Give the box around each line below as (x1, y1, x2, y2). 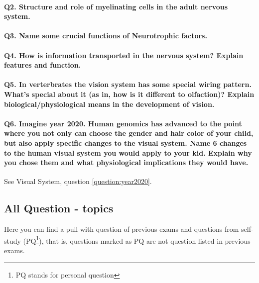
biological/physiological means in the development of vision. (4, 98, 215, 109)
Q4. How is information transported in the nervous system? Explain (4, 50, 244, 60)
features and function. (4, 60, 81, 70)
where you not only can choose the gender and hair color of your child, (4, 128, 254, 138)
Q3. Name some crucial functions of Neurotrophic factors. (4, 30, 207, 41)
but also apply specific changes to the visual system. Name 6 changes (4, 137, 247, 148)
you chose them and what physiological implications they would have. (4, 157, 249, 168)
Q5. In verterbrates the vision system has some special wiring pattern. (4, 79, 252, 90)
